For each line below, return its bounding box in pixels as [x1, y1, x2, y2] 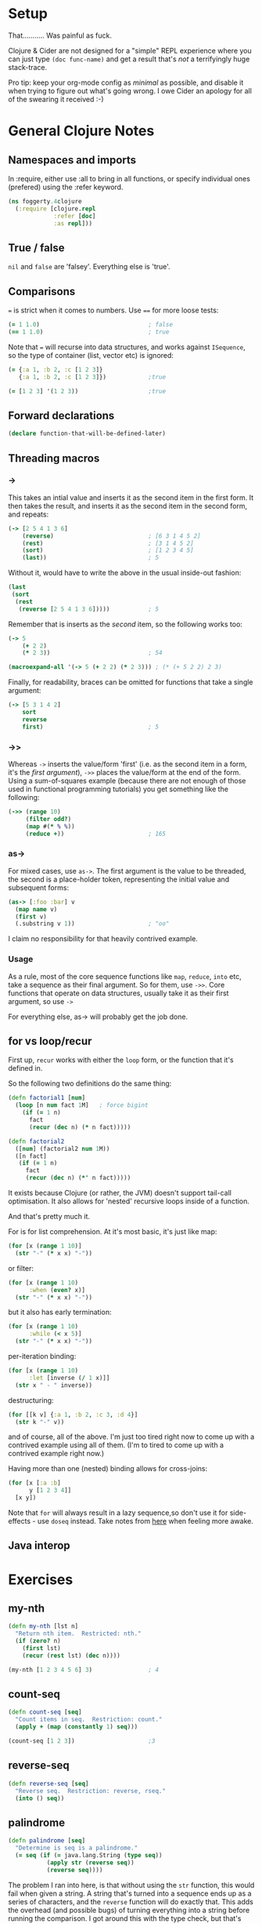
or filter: [8, 1263, 34, 1272]
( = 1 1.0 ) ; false [8, 321, 174, 329]
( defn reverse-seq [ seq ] [8, 1780, 89, 1787]
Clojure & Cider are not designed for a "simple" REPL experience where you [8, 46, 252, 55]
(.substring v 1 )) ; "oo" [15, 920, 170, 928]
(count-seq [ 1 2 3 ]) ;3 [8, 1737, 156, 1745]
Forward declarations [8, 409, 115, 422]
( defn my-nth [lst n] [8, 1623, 79, 1630]
